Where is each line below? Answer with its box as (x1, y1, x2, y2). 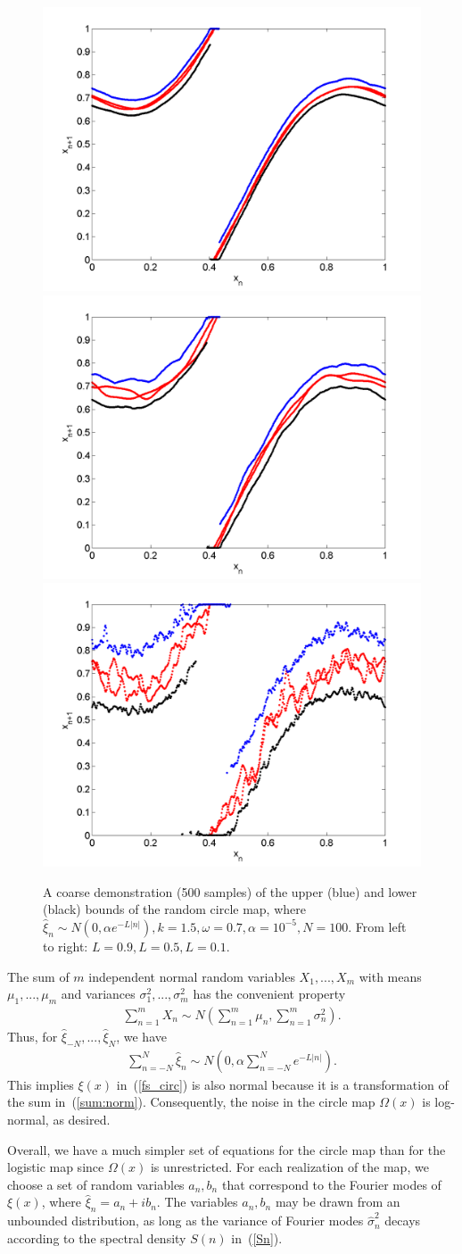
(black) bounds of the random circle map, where (43, 900, 306, 918)
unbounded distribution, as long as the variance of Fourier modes (7, 1211, 364, 1230)
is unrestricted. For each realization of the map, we (150, 1158, 429, 1176)
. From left (348, 917, 407, 935)
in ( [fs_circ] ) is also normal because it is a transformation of (116, 1075, 449, 1093)
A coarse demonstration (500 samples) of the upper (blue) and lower (43, 882, 417, 901)
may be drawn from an (275, 1192, 400, 1211)
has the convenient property (193, 984, 346, 1003)
